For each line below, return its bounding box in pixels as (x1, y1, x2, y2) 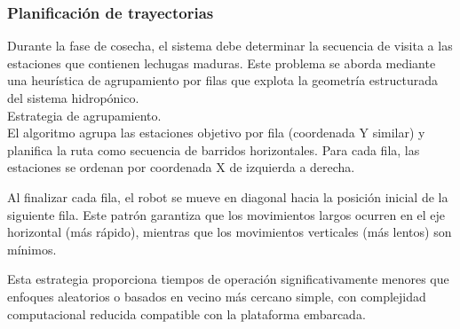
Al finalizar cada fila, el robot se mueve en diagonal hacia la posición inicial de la (7, 187, 448, 206)
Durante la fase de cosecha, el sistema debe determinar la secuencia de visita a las (7, 36, 453, 55)
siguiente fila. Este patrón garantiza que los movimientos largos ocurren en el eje (7, 205, 446, 223)
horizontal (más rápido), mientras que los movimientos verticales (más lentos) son (7, 223, 452, 241)
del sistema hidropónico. (7, 89, 139, 106)
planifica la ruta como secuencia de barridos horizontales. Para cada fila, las (7, 140, 420, 159)
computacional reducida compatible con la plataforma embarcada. (7, 304, 366, 323)
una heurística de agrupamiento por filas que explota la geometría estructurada (7, 71, 439, 90)
